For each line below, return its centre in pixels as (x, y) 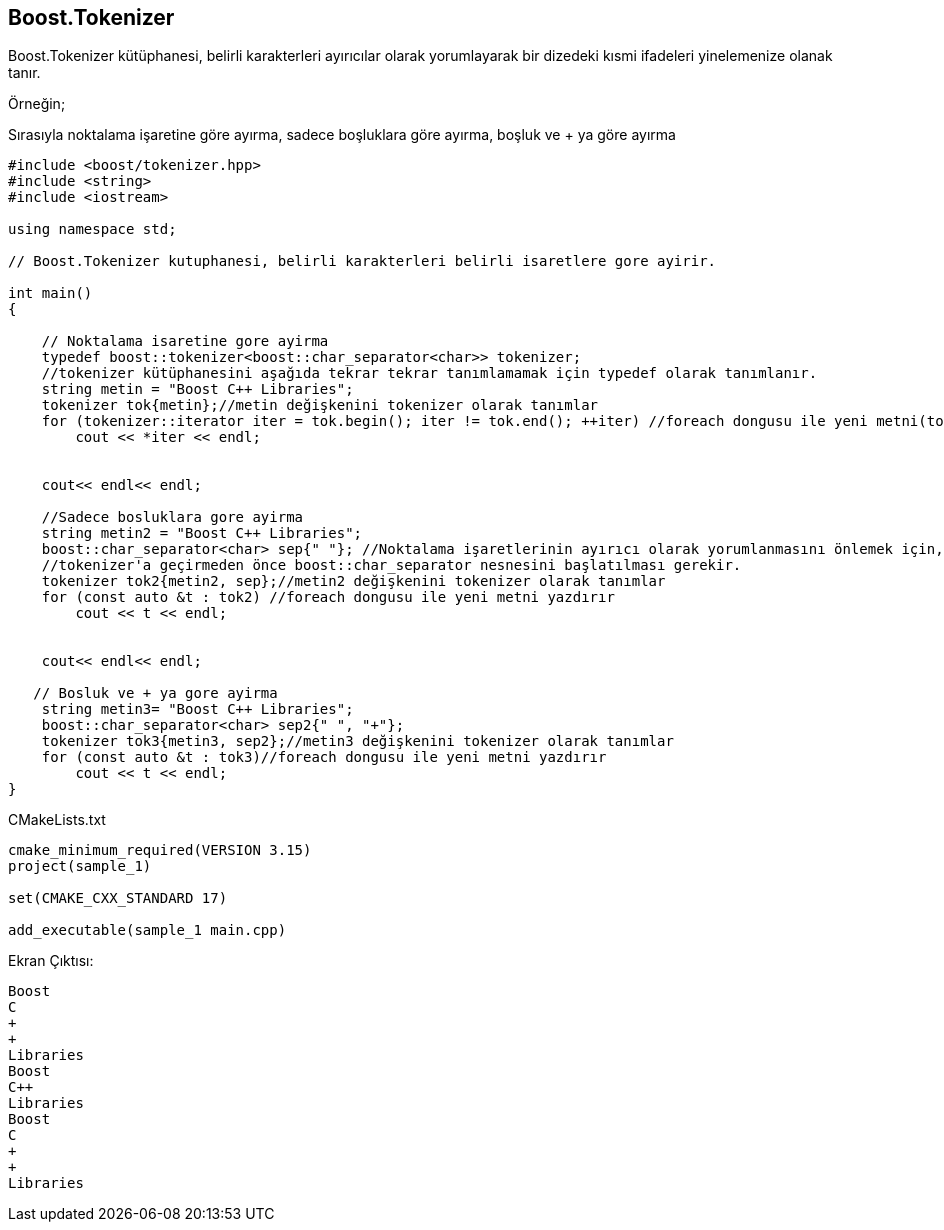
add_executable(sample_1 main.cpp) (147, 930)
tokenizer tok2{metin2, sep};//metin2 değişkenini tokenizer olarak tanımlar (353, 581)
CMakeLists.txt (57, 820)
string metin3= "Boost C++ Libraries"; (197, 709)
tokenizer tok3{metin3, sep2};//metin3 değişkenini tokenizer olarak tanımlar (357, 741)
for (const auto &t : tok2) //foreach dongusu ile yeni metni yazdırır (328, 597)
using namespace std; (92, 229)
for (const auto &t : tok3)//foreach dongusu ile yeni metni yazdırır (324, 757)
